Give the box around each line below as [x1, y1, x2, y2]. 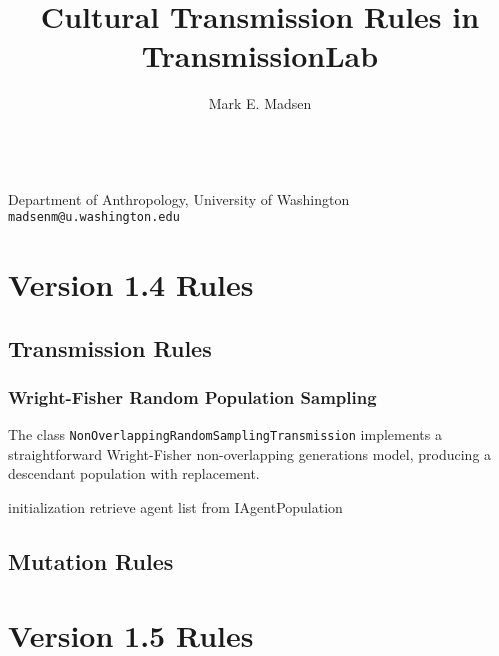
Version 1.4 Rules [8, 263, 254, 304]
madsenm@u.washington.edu [8, 210, 180, 225]
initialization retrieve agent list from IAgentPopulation [8, 496, 343, 517]
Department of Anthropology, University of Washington [8, 188, 350, 209]
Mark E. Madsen [208, 93, 312, 114]
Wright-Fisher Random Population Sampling [8, 384, 377, 409]
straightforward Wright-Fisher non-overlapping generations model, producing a [8, 443, 492, 464]
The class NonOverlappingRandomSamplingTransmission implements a [8, 424, 442, 445]
